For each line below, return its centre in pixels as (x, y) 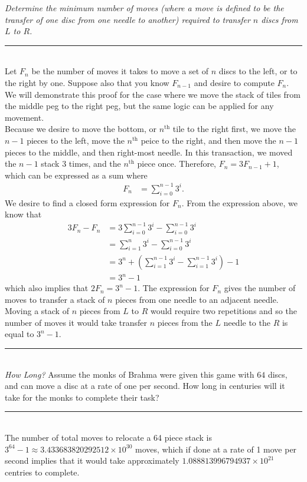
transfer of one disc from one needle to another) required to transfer (128, 19)
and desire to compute (234, 82)
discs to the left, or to (258, 71)
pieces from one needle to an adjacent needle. (197, 299)
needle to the (247, 322)
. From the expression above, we (240, 202)
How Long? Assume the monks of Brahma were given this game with (130, 374)
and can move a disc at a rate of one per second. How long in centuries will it (145, 386)
